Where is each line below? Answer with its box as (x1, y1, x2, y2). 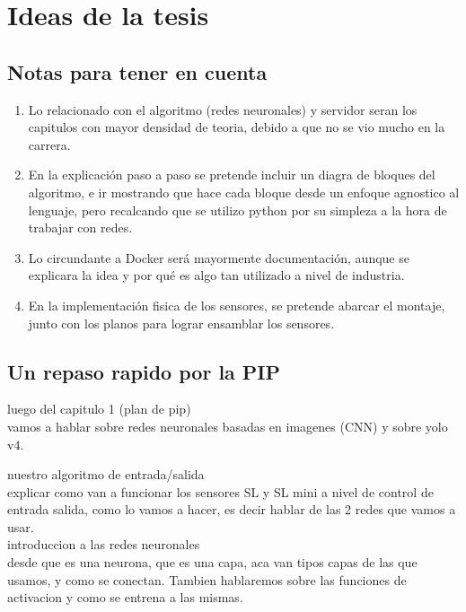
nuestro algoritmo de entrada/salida (7, 465, 205, 484)
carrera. (28, 135, 71, 153)
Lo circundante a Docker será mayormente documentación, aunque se (28, 248, 409, 267)
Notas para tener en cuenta (7, 57, 268, 85)
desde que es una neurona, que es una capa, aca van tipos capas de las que (7, 553, 418, 572)
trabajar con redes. (28, 218, 133, 237)
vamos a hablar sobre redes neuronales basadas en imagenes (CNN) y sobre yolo (7, 416, 448, 435)
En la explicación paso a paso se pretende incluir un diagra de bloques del (28, 165, 435, 184)
